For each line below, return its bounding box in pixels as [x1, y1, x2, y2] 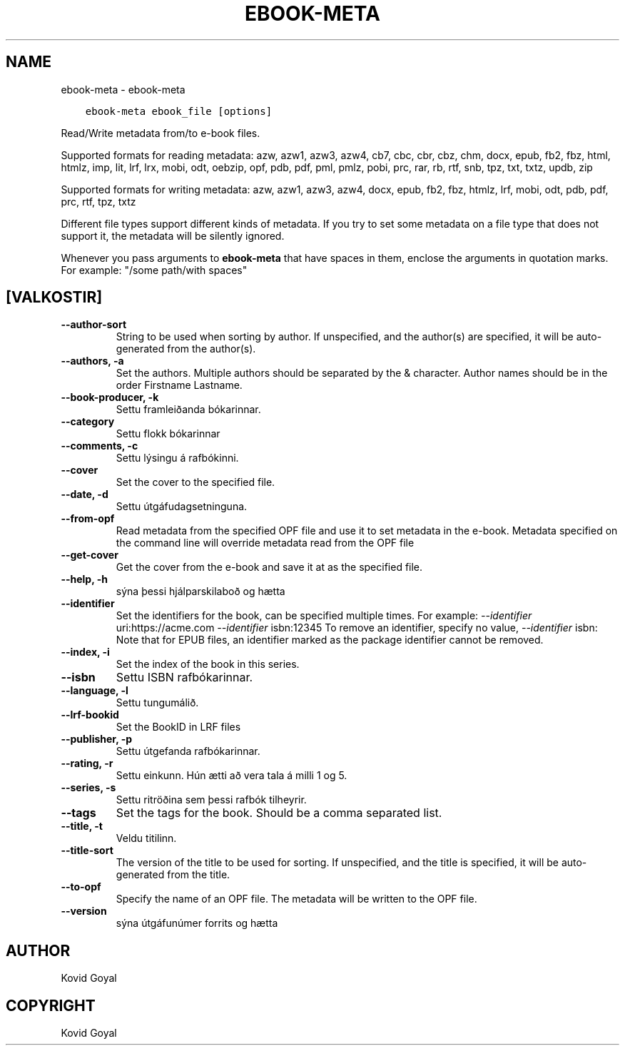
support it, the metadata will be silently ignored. [61, 229, 285, 242]
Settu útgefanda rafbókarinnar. [116, 745, 260, 758]
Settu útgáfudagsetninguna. [116, 500, 248, 513]
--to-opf [61, 880, 101, 893]
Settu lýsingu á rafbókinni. [116, 452, 239, 464]
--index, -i [61, 646, 110, 659]
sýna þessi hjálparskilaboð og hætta [116, 585, 285, 598]
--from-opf [61, 512, 115, 525]
